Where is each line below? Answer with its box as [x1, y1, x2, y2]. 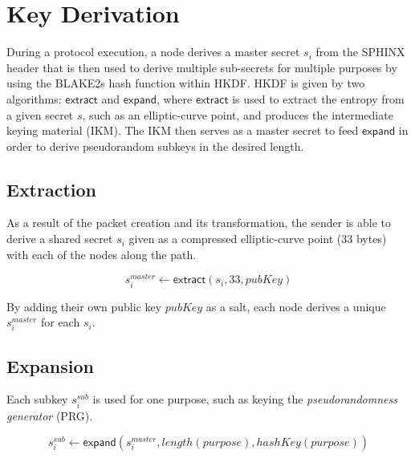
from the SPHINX [315, 43, 405, 60]
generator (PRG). [6, 407, 93, 424]
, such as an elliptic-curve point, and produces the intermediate [82, 106, 393, 123]
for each [40, 314, 80, 330]
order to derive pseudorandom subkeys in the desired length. [6, 137, 304, 154]
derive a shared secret [6, 230, 113, 247]
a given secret [6, 106, 74, 123]
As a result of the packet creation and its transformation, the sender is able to [6, 214, 391, 231]
